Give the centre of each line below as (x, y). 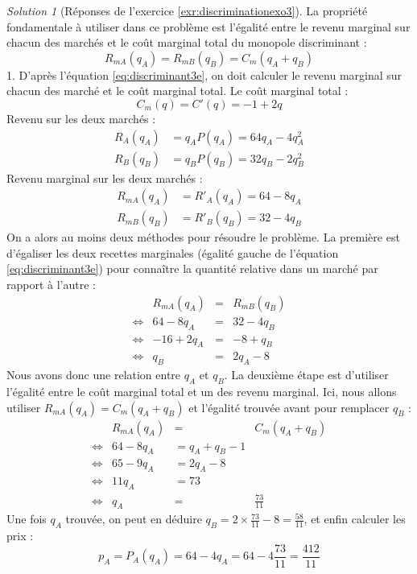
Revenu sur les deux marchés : (81, 118)
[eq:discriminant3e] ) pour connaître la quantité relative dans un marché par (192, 268)
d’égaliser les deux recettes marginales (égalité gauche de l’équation (173, 252)
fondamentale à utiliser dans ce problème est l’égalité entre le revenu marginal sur (208, 26)
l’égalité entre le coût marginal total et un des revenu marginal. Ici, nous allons (202, 391)
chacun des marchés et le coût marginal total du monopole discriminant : (187, 42)
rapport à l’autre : (51, 285)
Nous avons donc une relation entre (94, 375)
